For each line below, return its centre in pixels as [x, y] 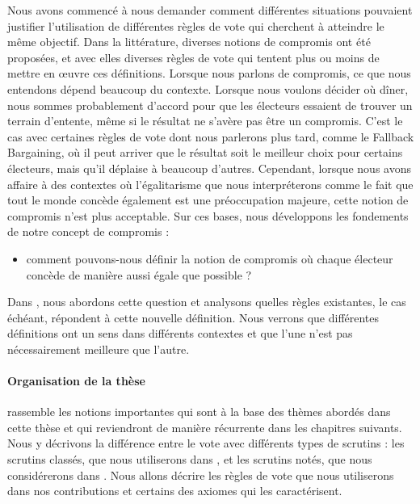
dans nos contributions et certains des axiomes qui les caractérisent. [175, 491]
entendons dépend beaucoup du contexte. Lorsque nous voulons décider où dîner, [208, 88]
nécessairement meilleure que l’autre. [99, 349]
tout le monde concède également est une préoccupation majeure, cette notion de [208, 200]
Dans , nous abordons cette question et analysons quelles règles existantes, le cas [207, 302]
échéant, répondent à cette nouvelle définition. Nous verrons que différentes [193, 317]
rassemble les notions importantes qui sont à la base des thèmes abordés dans [199, 412]
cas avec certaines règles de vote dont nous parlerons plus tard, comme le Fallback [211, 136]
